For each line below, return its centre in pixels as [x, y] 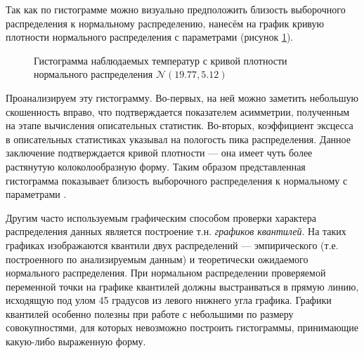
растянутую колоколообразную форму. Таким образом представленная [156, 166]
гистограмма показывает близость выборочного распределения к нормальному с [177, 180]
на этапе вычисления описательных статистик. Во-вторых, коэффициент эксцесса [180, 125]
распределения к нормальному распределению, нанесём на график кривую [165, 23]
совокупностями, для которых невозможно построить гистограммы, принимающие [182, 327]
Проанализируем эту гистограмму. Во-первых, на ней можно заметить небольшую [182, 97]
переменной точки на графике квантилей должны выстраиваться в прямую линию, [182, 286]
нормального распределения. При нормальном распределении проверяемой [166, 273]
